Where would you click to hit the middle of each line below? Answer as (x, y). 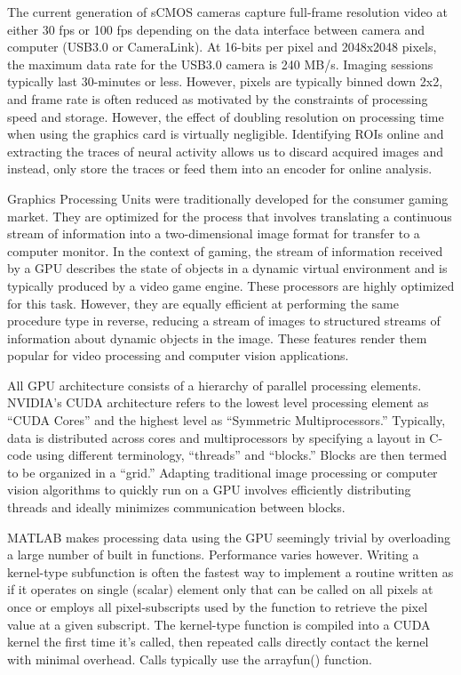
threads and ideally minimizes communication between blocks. (176, 507)
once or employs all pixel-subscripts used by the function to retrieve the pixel (218, 607)
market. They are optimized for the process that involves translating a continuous (230, 216)
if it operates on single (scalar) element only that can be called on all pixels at (220, 589)
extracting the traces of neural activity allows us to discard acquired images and (225, 151)
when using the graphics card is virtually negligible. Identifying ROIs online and (226, 134)
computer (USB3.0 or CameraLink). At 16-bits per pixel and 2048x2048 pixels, (222, 47)
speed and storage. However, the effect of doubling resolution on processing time (226, 116)
